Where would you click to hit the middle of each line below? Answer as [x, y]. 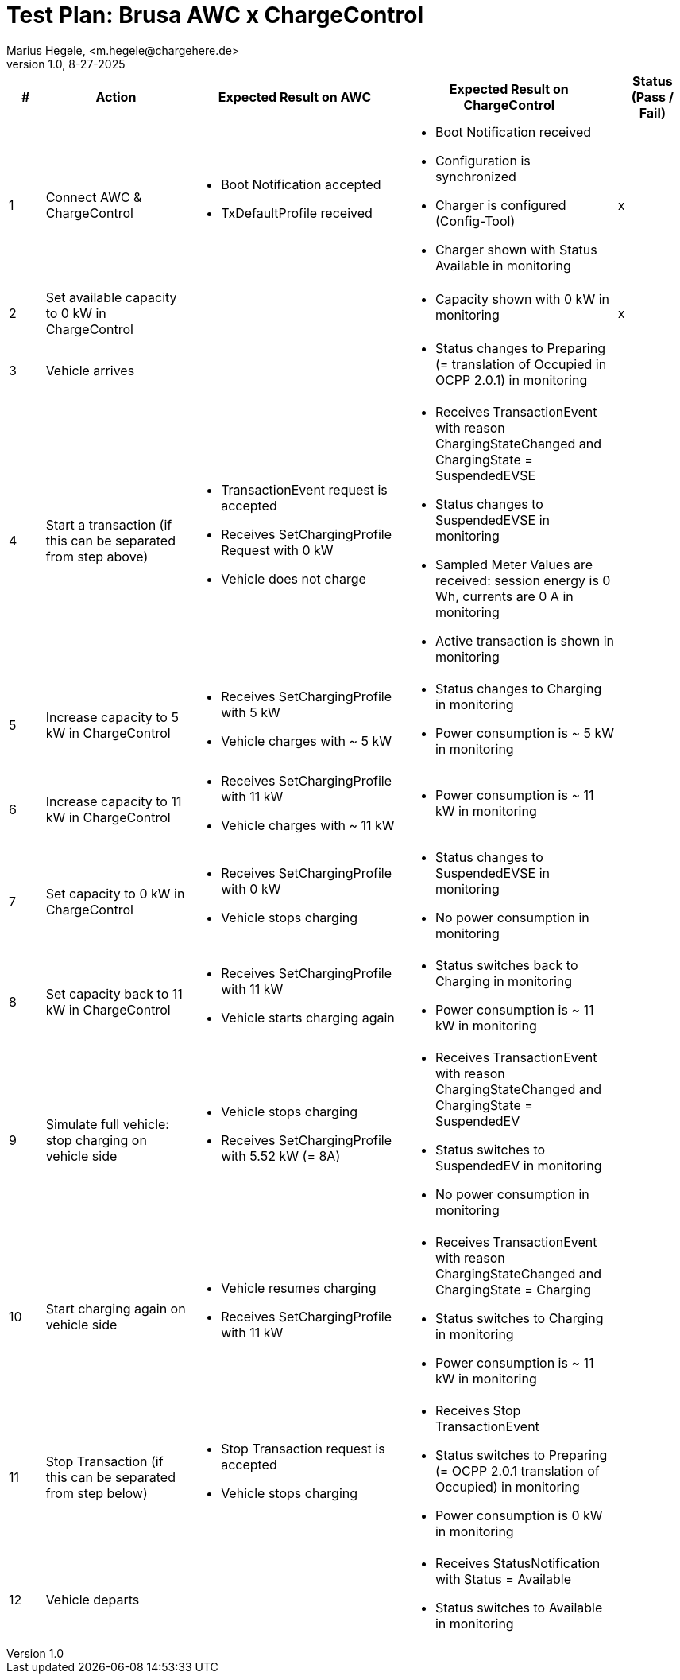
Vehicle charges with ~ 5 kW [307, 741]
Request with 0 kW [277, 550]
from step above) [97, 556]
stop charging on [96, 1140]
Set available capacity [111, 297]
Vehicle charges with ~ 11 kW [308, 825]
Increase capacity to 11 [114, 801]
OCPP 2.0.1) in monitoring [511, 380]
